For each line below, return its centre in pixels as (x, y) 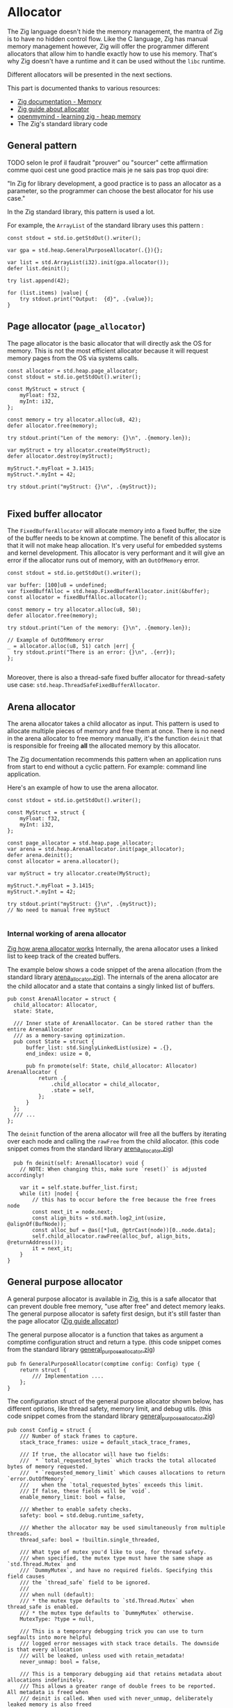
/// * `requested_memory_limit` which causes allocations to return (123, 1473)
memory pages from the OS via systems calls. (73, 358)
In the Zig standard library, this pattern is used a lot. (81, 211)
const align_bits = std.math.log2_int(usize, (99, 1218)
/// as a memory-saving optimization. (70, 1036)
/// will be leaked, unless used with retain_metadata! (103, 1656)
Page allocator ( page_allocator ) (77, 326)
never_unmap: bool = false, (60, 1662)
